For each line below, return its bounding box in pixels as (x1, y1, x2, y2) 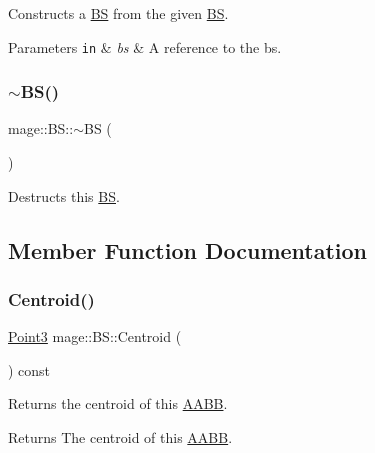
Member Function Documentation (8, 234, 368, 265)
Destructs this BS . (8, 185, 120, 206)
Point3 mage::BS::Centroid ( (8, 326, 182, 347)
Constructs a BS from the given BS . (8, 3, 229, 23)
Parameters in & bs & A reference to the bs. (8, 36, 282, 57)
